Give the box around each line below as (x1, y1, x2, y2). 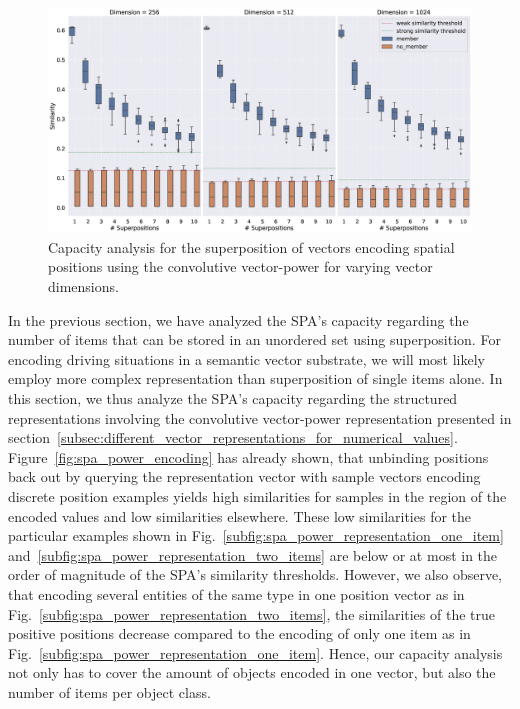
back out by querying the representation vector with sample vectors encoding (8, 466, 481, 487)
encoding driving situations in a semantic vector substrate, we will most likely (8, 348, 485, 369)
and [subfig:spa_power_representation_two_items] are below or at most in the (8, 544, 498, 565)
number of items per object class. (8, 681, 211, 702)
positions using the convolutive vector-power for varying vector (48, 256, 433, 277)
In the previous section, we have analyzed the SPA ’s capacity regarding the (8, 309, 469, 330)
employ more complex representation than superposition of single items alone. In (8, 368, 503, 389)
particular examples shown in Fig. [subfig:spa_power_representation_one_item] (8, 525, 504, 546)
